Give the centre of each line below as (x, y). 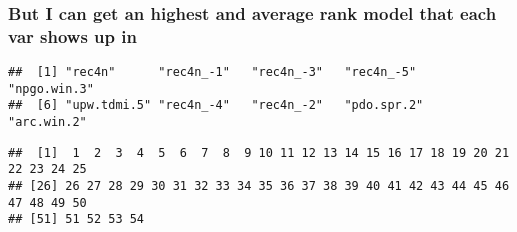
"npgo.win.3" (51, 88)
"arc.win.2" (47, 122)
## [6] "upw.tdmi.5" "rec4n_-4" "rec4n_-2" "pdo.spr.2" (216, 105)
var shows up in (72, 35)
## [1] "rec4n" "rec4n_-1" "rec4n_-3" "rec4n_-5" (212, 72)
